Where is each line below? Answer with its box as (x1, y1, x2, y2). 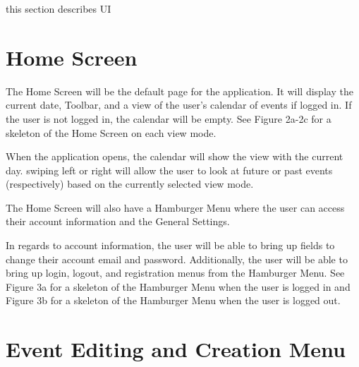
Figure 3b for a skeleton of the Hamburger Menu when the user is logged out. (6, 293, 341, 308)
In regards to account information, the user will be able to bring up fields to (6, 238, 335, 253)
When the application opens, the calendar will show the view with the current (6, 149, 343, 164)
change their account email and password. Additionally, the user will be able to (6, 251, 348, 266)
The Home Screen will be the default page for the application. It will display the (6, 83, 353, 98)
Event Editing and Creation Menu (6, 335, 346, 363)
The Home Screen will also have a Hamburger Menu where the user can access (6, 200, 345, 215)
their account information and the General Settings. (6, 214, 230, 229)
